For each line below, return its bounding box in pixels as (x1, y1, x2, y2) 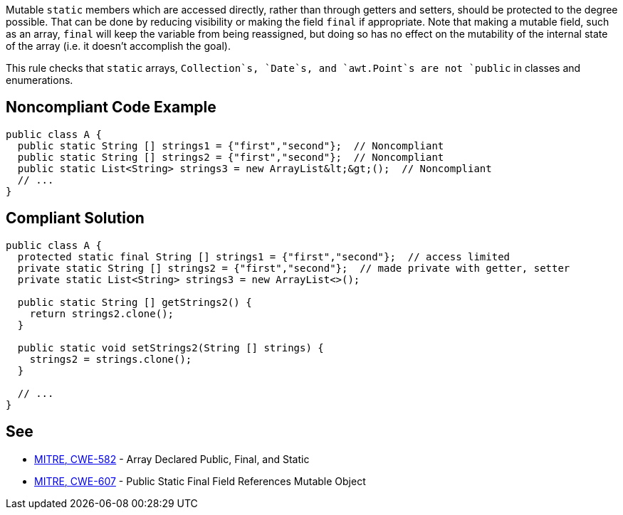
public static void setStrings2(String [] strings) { (17, 341, 324, 354)
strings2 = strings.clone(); (29, 353, 192, 365)
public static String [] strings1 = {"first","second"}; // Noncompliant (17, 139, 444, 152)
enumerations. (6, 74, 73, 86)
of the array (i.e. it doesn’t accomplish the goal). (6, 40, 231, 52)
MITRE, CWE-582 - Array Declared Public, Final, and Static (34, 452, 310, 465)
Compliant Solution (6, 209, 145, 228)
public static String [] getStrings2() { (17, 296, 252, 308)
